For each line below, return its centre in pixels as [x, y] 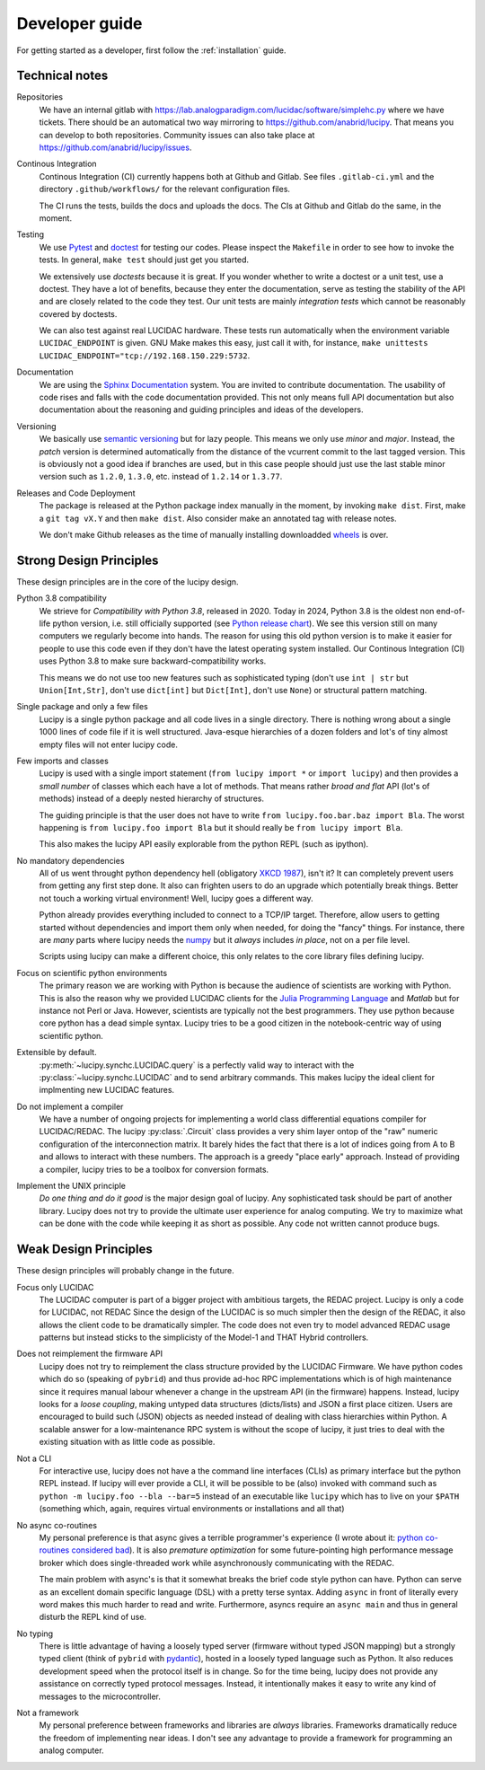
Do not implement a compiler [70, 1106]
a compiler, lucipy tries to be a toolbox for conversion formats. [154, 1169]
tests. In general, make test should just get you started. [144, 260]
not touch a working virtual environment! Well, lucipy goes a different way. [176, 898]
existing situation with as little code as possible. [127, 1442]
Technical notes [62, 76]
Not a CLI [34, 1458]
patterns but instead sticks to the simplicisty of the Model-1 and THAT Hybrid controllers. [204, 1337]
